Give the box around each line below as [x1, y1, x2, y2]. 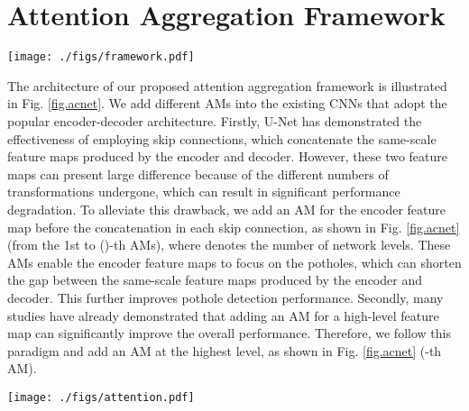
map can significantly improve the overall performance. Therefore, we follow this [7, 324, 451, 342]
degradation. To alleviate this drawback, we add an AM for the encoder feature [7, 199, 446, 218]
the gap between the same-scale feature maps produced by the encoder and [7, 270, 422, 289]
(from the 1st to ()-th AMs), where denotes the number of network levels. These [7, 235, 451, 254]
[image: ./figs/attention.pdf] [7, 390, 195, 404]
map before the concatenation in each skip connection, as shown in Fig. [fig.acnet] [7, 217, 460, 236]
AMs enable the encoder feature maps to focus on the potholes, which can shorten [7, 252, 462, 271]
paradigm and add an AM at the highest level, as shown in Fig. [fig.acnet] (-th [7, 341, 442, 360]
